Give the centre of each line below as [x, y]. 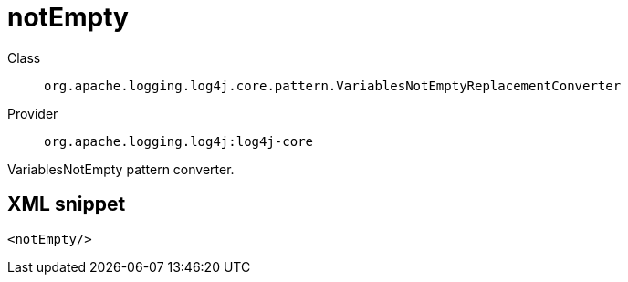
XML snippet [67, 204]
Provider [33, 113]
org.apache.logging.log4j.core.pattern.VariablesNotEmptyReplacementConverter [333, 85]
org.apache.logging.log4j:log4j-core [179, 141]
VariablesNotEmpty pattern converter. [121, 169]
